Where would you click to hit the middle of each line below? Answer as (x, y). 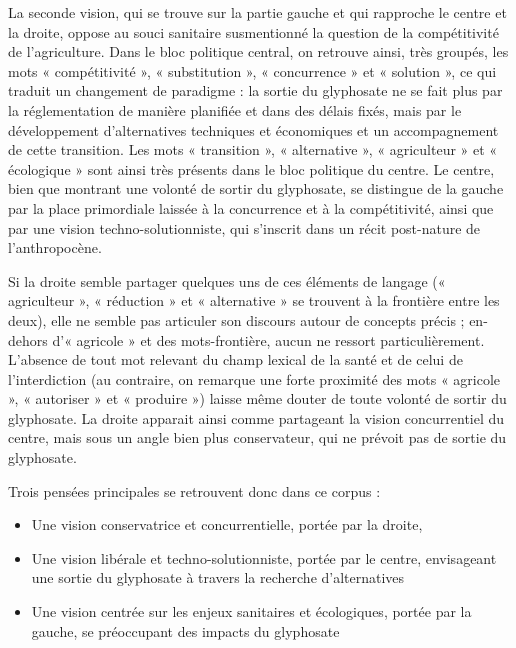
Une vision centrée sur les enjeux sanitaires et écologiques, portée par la (251, 611)
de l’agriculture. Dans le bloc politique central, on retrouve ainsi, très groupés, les (258, 51)
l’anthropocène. (55, 247)
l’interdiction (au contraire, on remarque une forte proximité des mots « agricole (254, 378)
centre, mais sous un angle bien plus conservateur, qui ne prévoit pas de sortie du (257, 437)
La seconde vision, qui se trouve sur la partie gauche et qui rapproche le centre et (257, 12)
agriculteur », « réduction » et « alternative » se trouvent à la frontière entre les (254, 300)
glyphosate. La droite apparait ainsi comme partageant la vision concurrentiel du (256, 417)
